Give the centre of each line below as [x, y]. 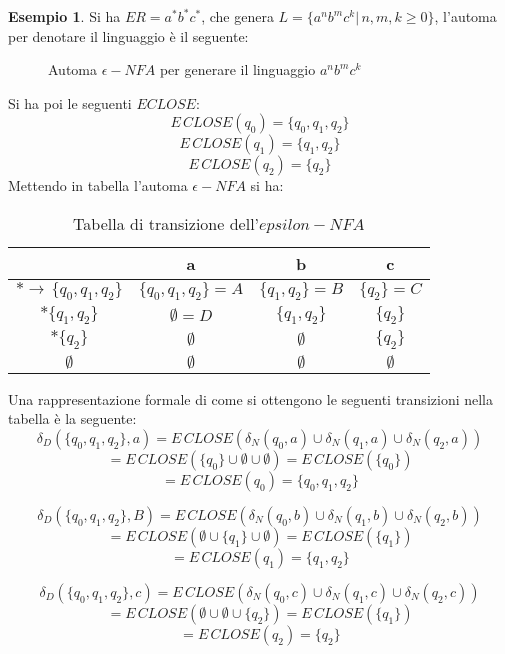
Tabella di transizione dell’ [166, 223]
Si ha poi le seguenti [70, 102]
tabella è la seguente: [72, 418]
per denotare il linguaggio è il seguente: [128, 35]
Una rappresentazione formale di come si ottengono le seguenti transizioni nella [250, 398]
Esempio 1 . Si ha [64, 16]
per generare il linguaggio [237, 69]
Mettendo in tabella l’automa [98, 185]
